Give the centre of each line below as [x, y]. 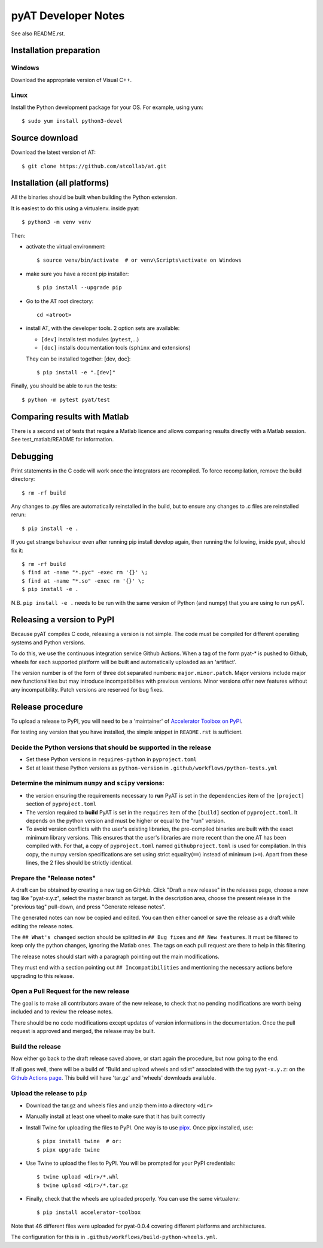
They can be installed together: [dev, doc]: [78, 359]
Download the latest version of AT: [53, 152]
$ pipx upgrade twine [68, 1149]
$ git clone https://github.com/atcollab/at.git [94, 166]
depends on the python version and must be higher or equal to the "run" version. [126, 820]
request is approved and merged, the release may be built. [83, 1031]
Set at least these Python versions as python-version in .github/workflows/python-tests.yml [152, 768]
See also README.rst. [38, 34]
